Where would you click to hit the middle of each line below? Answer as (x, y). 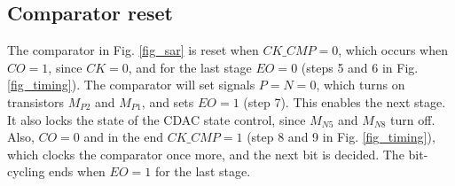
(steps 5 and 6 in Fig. (360, 67)
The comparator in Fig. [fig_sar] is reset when (133, 50)
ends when (77, 171)
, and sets (168, 101)
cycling (26, 171)
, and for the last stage (190, 67)
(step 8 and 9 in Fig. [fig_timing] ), (341, 137)
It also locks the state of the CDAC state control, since (157, 119)
